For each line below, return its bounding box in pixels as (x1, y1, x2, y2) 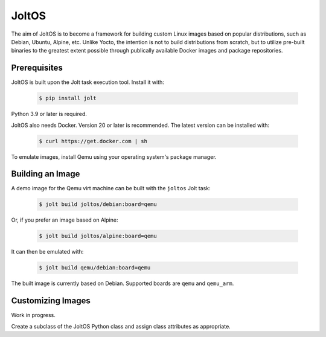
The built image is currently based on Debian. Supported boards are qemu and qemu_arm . (11, 280, 234, 287)
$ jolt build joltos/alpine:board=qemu (39, 233, 157, 240)
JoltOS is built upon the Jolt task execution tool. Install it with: (11, 79, 164, 86)
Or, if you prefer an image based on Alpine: (11, 216, 118, 223)
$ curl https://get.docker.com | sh (39, 138, 148, 144)
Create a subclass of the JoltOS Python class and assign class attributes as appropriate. (11, 323, 231, 330)
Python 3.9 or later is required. (11, 111, 87, 118)
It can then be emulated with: (11, 248, 84, 255)
